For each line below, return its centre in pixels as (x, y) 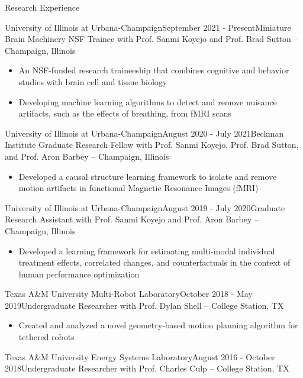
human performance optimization (79, 274)
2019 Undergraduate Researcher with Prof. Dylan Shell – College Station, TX (144, 305)
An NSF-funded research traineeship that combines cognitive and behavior (154, 70)
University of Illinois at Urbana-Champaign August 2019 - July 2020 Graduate (145, 207)
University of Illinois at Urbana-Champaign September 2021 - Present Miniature (148, 27)
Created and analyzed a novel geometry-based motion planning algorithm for (158, 325)
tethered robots (46, 337)
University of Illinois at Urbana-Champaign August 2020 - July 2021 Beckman (144, 133)
